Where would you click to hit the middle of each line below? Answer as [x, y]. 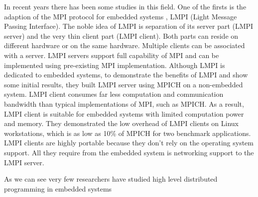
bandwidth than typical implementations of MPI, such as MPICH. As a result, [124, 103]
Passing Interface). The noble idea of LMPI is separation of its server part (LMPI [129, 26]
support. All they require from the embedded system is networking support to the [129, 152]
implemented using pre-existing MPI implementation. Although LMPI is [115, 65]
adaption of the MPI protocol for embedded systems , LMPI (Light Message [121, 16]
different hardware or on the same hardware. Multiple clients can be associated [125, 45]
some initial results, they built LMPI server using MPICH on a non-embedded [124, 84]
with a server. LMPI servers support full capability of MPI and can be [112, 55]
